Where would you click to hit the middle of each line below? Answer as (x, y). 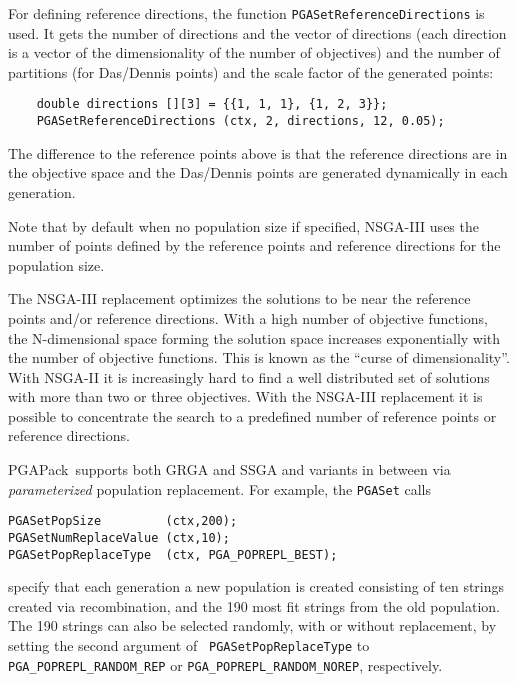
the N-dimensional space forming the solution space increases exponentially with (254, 337)
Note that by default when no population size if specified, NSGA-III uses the (243, 225)
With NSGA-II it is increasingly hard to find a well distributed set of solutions (249, 376)
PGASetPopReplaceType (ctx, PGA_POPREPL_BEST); (173, 554)
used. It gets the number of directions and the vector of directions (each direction (257, 32)
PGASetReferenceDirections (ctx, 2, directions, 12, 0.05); (240, 121)
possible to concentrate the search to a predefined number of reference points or (252, 415)
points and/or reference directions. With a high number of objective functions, (248, 317)
